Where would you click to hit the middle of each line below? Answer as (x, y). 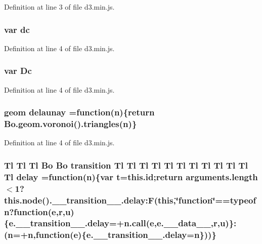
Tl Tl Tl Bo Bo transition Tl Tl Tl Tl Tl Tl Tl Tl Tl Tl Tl (126, 165)
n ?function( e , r (33, 211)
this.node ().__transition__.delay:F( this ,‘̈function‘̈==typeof (130, 200)
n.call (135, 223)
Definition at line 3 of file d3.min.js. (59, 7)
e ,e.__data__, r (184, 223)
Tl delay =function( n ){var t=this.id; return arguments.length (131, 176)
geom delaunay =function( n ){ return (79, 112)
